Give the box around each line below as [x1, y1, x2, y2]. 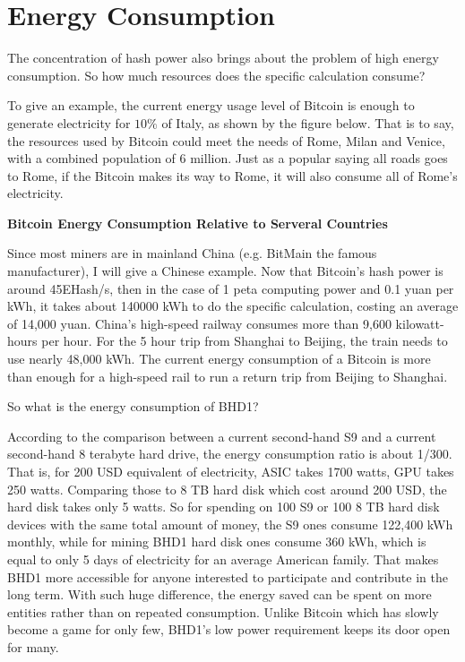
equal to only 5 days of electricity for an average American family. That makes [7, 549, 439, 568]
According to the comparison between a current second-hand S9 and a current [7, 426, 436, 445]
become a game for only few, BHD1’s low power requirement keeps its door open [7, 620, 451, 639]
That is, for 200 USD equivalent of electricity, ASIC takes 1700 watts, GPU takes [7, 462, 454, 480]
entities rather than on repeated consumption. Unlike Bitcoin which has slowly [7, 602, 439, 621]
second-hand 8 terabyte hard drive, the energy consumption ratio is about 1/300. [7, 444, 452, 463]
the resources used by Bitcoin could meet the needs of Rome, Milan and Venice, [7, 131, 445, 150]
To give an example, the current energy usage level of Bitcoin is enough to [7, 96, 415, 115]
